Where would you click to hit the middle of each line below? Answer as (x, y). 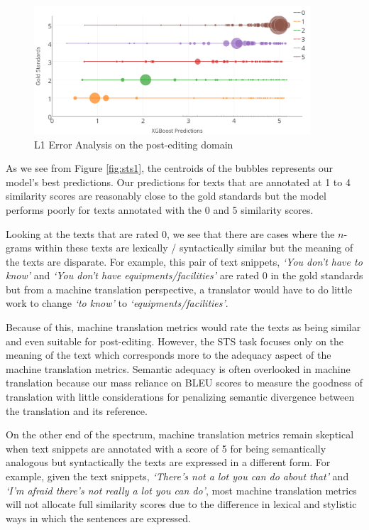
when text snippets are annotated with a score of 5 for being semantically (166, 448)
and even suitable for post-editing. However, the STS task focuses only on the (175, 341)
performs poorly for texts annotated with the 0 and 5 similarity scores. (160, 209)
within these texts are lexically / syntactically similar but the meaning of (194, 248)
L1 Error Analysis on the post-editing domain (134, 144)
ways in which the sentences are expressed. (98, 518)
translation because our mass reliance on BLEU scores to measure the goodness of (184, 383)
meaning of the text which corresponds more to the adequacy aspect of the (169, 355)
